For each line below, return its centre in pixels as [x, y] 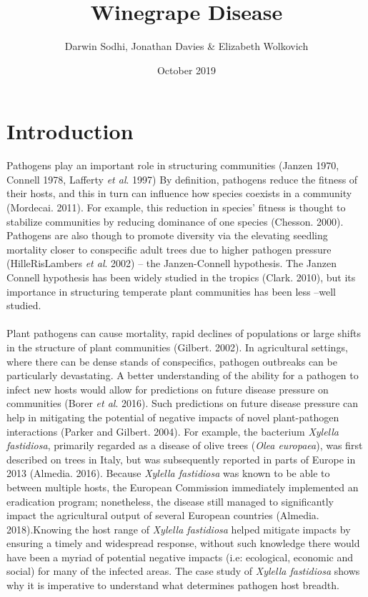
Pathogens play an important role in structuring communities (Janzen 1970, [173, 165]
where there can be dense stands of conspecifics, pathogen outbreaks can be [172, 361]
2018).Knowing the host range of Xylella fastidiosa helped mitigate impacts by [179, 529]
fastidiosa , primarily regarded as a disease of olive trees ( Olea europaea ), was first [185, 445]
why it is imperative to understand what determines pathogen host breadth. [173, 585]
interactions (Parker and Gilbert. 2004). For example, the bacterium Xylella [173, 431]
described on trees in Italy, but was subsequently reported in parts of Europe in [181, 459]
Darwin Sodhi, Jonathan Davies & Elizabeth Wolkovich [187, 46]
